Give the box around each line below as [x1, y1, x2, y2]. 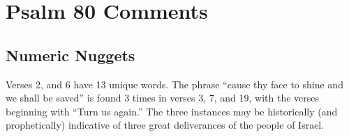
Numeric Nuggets [6, 44, 135, 65]
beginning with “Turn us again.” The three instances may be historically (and [6, 104, 338, 118]
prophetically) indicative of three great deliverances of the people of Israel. [6, 118, 325, 132]
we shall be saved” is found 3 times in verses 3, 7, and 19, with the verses [6, 90, 320, 105]
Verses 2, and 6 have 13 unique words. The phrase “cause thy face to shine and [6, 76, 343, 91]
